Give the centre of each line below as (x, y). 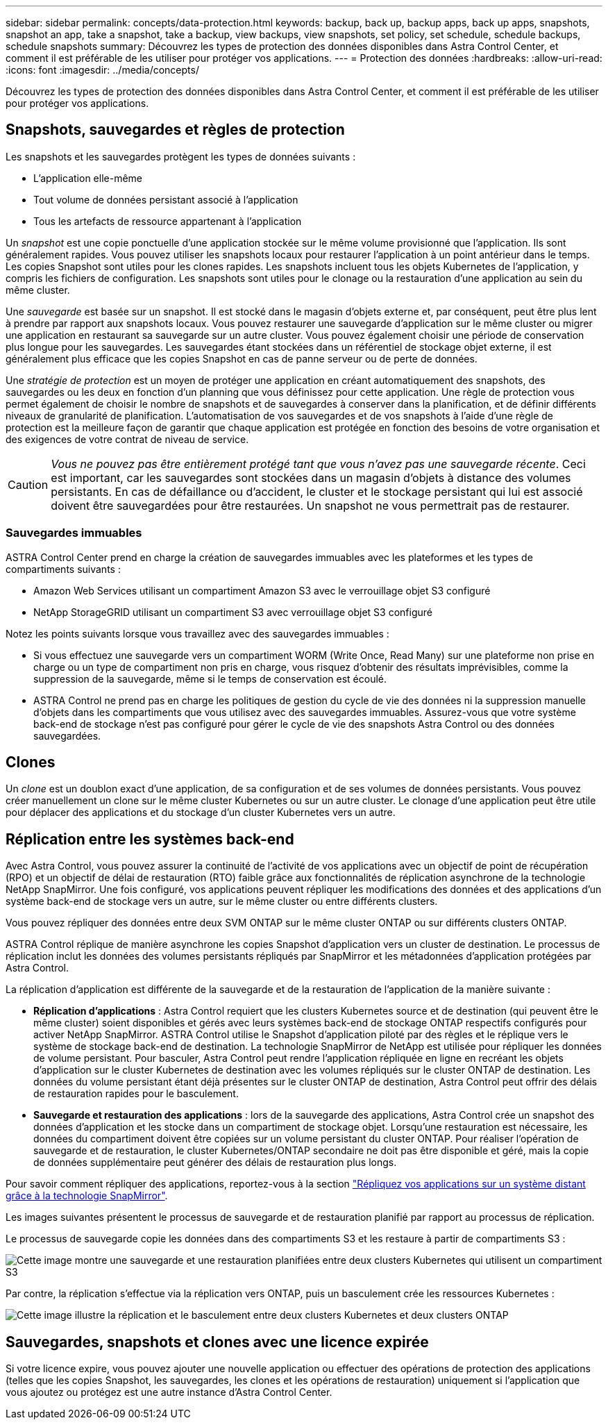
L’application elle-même (88, 178)
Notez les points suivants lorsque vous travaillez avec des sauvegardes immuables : (197, 633)
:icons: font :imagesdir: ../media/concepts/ (102, 70)
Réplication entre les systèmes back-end (150, 839)
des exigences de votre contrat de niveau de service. (127, 439)
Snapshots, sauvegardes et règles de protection (175, 130)
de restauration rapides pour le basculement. (136, 1094)
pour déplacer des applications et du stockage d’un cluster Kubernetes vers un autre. (201, 812)
